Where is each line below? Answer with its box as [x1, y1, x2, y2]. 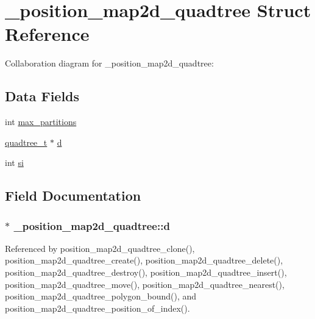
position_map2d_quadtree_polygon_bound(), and [5, 290, 197, 303]
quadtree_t [5, 135, 48, 148]
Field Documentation [5, 186, 141, 205]
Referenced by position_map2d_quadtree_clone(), [5, 242, 195, 254]
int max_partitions [5, 115, 77, 128]
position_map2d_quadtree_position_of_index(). [5, 301, 190, 314]
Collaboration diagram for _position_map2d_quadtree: [5, 57, 214, 70]
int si [5, 156, 24, 169]
